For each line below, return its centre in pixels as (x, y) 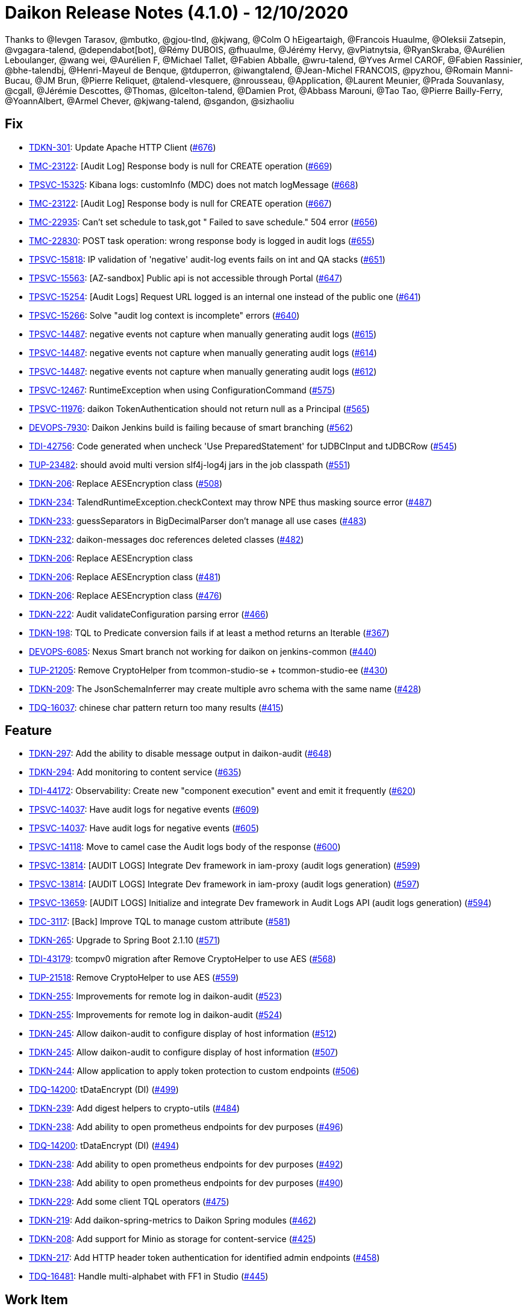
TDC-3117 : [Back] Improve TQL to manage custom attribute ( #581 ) (160, 922)
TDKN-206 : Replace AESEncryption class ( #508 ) (126, 483)
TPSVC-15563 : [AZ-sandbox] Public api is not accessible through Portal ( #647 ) (186, 278)
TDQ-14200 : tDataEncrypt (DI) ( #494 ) (104, 1146)
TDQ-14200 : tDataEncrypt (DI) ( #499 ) (104, 1090)
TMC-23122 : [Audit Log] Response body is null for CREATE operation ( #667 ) (180, 203)
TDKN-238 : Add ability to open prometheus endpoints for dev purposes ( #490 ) (186, 1183)
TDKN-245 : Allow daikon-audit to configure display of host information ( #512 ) (183, 1034)
